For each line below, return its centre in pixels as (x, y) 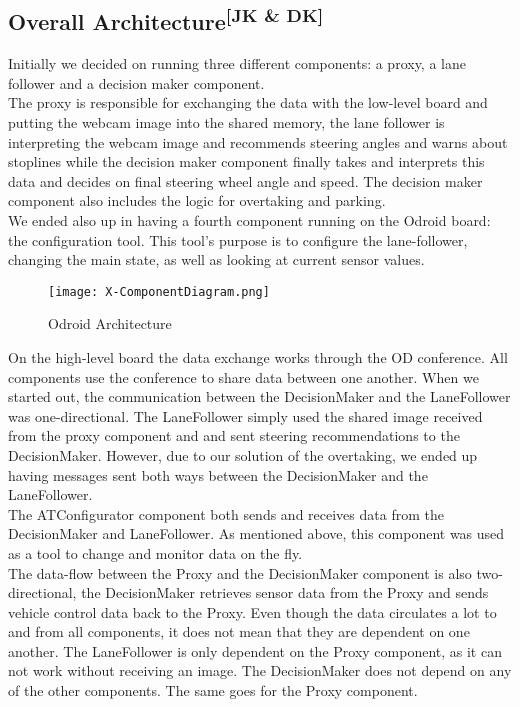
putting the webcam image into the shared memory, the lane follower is (226, 121)
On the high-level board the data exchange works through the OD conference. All (258, 356)
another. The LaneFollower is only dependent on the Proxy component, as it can (255, 650)
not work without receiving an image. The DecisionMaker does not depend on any (260, 670)
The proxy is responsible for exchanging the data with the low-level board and (248, 102)
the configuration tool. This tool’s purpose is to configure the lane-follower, (238, 239)
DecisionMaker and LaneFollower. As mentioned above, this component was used (256, 533)
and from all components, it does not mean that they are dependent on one (239, 631)
